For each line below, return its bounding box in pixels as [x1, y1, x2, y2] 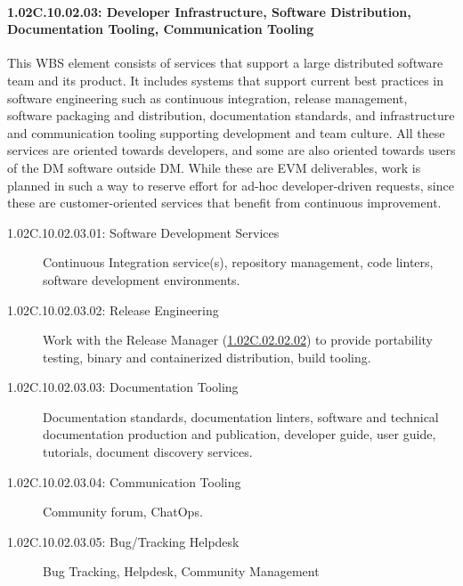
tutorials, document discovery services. [43, 443, 253, 461]
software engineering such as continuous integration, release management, [7, 88, 408, 107]
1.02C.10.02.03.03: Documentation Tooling [7, 378, 239, 396]
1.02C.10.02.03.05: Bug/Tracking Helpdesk [7, 532, 240, 550]
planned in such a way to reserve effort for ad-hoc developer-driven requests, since [7, 175, 454, 194]
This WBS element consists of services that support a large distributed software [7, 53, 443, 72]
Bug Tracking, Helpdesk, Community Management [43, 562, 320, 581]
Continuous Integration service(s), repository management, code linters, [43, 253, 434, 272]
